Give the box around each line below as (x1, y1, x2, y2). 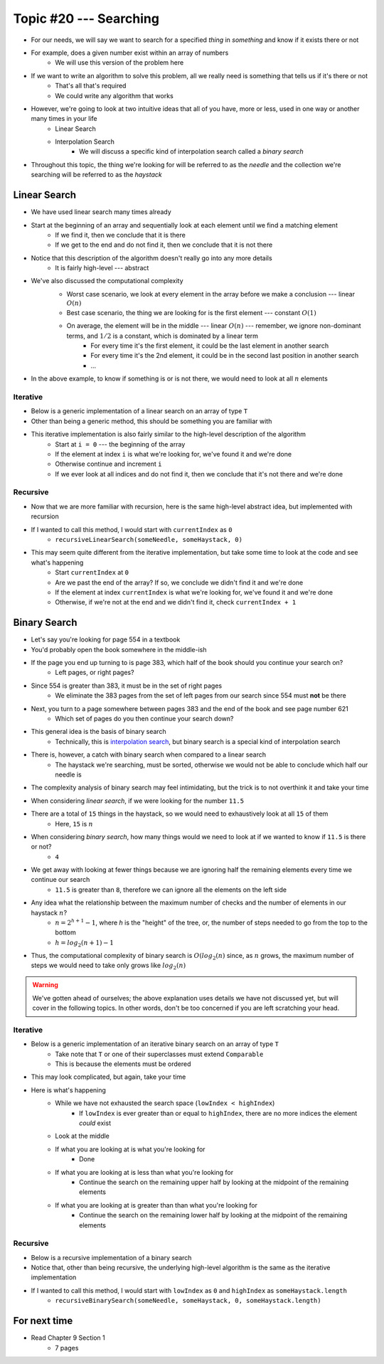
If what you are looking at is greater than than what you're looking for (55, 1200, 257, 1209)
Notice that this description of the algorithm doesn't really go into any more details (31, 253, 273, 262)
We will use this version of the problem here (55, 58, 184, 67)
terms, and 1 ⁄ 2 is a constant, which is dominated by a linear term (66, 331, 259, 340)
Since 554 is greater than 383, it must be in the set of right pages (31, 681, 223, 690)
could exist (79, 1119, 112, 1127)
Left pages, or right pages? (55, 668, 134, 677)
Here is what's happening (31, 1085, 107, 1094)
